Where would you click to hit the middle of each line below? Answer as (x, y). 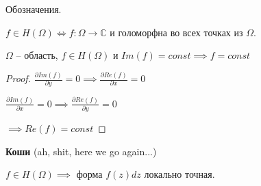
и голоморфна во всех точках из (176, 32)
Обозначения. (34, 9)
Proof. (18, 78)
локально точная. (179, 174)
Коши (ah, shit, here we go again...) (81, 151)
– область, (37, 55)
